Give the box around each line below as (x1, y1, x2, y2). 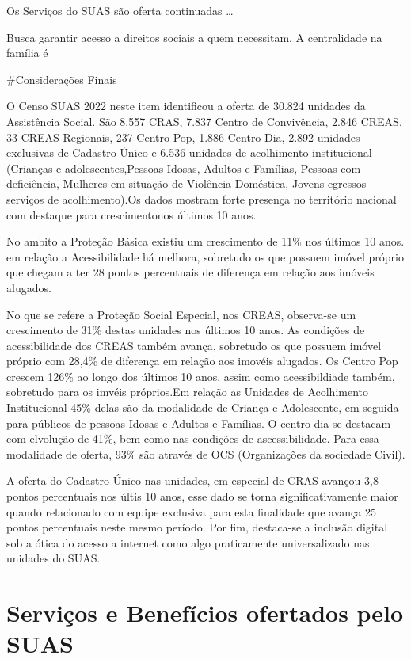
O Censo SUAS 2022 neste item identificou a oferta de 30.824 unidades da (6, 97, 366, 114)
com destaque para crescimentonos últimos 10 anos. (6, 206, 257, 223)
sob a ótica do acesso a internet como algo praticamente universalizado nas (6, 534, 370, 550)
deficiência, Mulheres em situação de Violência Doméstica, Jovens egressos (6, 175, 367, 192)
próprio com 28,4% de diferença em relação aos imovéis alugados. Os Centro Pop (6, 352, 398, 369)
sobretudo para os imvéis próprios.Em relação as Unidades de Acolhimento (6, 383, 369, 400)
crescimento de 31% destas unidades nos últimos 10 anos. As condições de (6, 322, 365, 338)
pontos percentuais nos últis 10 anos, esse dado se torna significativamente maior (6, 488, 398, 505)
